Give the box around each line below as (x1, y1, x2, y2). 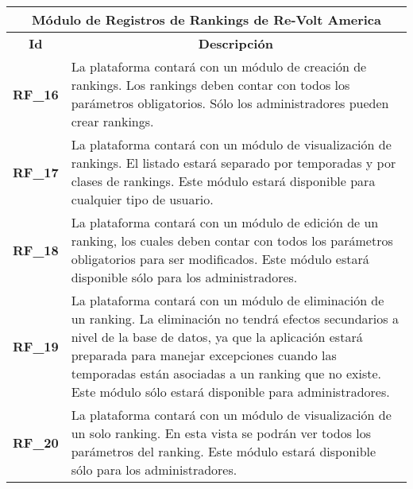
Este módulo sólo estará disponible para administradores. (71, 382, 390, 401)
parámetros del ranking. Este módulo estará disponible (71, 442, 376, 460)
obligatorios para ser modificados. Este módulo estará (71, 250, 369, 268)
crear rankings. (71, 112, 154, 130)
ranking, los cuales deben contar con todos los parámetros (71, 231, 393, 250)
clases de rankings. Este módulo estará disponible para (71, 172, 376, 190)
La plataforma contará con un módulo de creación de (71, 57, 367, 76)
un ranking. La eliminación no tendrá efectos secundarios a (71, 309, 399, 328)
